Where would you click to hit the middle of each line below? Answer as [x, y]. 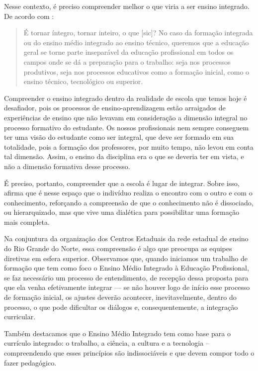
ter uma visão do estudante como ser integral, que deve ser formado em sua [119, 137]
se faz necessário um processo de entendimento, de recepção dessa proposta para [126, 277]
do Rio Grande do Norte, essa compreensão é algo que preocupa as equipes [118, 248]
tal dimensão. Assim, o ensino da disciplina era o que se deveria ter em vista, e [124, 156]
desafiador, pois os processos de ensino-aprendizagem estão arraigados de [115, 108]
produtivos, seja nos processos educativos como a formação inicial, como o [136, 71]
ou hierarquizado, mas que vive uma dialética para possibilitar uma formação [122, 212]
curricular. [20, 317]
